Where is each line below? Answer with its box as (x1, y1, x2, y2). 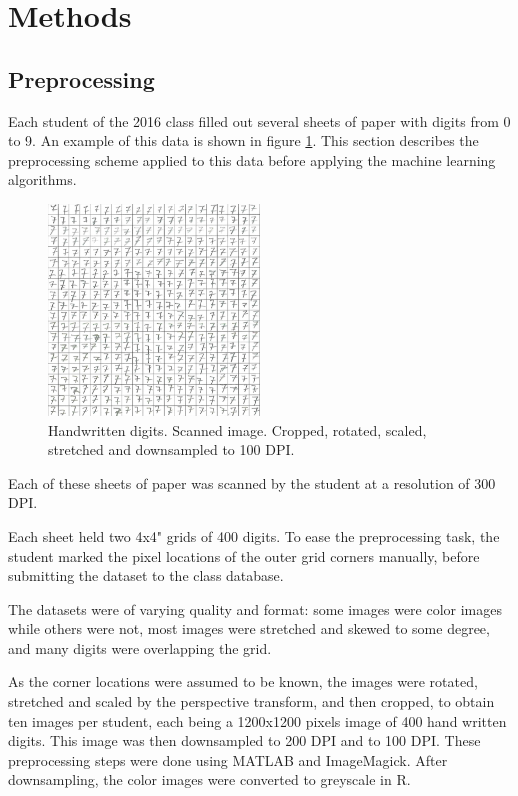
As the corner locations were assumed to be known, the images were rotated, (8, 671, 478, 692)
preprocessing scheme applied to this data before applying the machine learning (8, 149, 496, 170)
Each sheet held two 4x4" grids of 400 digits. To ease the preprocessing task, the (8, 525, 500, 546)
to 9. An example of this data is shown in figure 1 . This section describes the (8, 130, 479, 151)
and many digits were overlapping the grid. (8, 637, 272, 658)
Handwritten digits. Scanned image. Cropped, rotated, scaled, (48, 419, 427, 440)
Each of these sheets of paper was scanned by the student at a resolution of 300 (8, 472, 496, 493)
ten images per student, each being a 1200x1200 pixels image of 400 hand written (8, 710, 507, 731)
